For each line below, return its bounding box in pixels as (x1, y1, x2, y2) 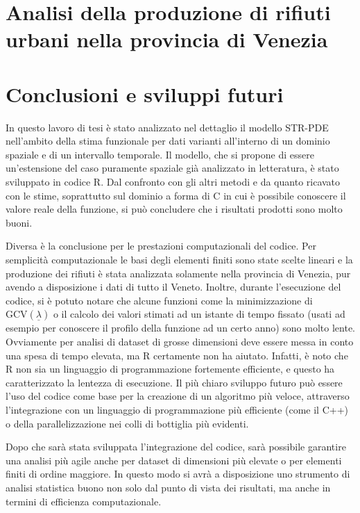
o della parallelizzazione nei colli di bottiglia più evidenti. (6, 416, 249, 430)
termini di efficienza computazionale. (6, 494, 162, 508)
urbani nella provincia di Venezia (6, 25, 328, 54)
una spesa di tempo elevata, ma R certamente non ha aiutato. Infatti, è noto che (6, 348, 348, 362)
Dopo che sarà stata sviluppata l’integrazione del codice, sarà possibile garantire (6, 439, 346, 454)
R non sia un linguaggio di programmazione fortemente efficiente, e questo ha (6, 361, 335, 376)
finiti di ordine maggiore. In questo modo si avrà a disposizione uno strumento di (6, 466, 350, 481)
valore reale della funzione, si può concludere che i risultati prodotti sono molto (6, 202, 343, 216)
